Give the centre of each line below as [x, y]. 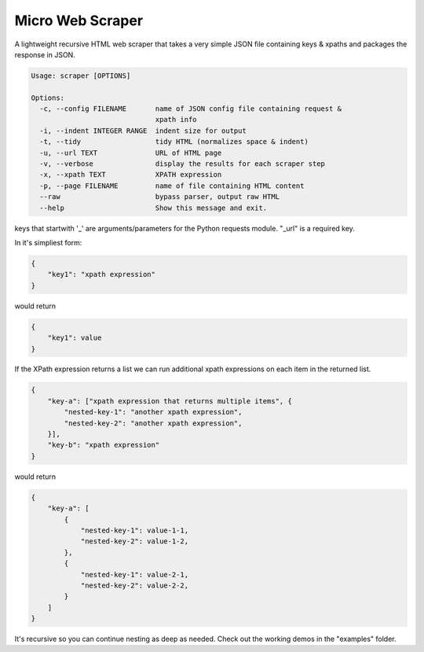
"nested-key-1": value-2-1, [134, 575]
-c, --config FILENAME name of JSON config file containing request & [190, 109]
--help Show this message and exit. [154, 208]
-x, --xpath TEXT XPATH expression [131, 175]
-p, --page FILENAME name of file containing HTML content [172, 186]
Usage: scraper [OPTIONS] [81, 76]
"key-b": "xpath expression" [104, 445]
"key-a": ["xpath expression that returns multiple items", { [170, 401]
